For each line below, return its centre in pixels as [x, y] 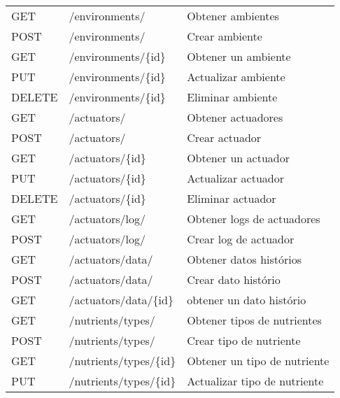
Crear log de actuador [241, 239]
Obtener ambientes [233, 16]
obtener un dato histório [247, 300]
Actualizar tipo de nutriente [255, 381]
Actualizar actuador [235, 178]
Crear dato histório [234, 279]
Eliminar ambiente [232, 97]
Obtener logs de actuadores [254, 219]
